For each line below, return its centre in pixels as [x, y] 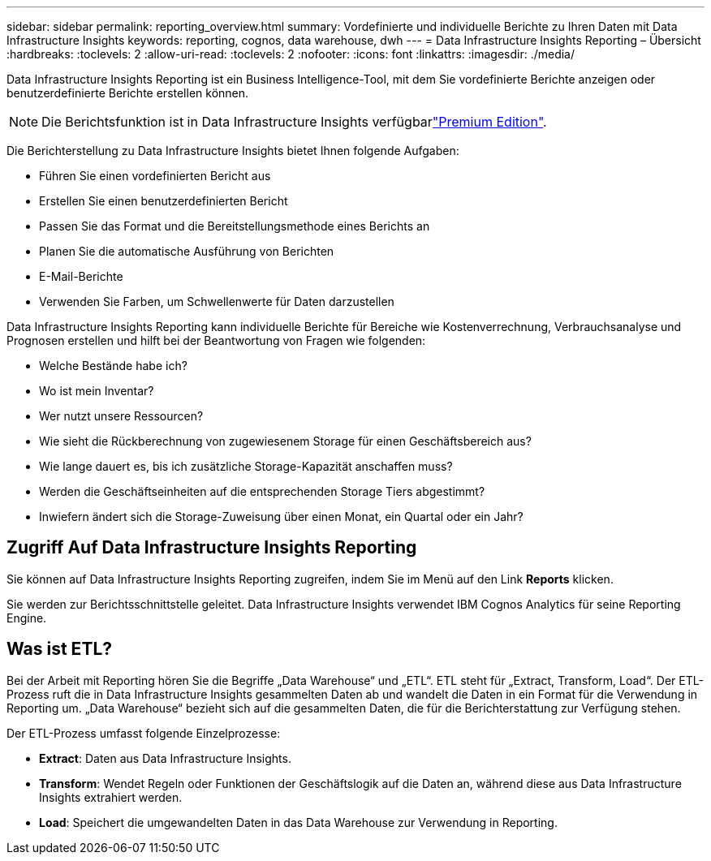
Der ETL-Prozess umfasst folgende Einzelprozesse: [144, 733]
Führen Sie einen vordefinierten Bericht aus [155, 176]
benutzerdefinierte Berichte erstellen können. [128, 93]
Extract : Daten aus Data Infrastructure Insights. [165, 758]
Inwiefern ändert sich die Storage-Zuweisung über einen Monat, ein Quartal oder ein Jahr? [281, 517]
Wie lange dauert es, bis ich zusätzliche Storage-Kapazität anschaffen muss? [246, 466]
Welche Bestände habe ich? [113, 366]
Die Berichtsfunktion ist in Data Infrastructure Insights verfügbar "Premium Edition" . [294, 122]
